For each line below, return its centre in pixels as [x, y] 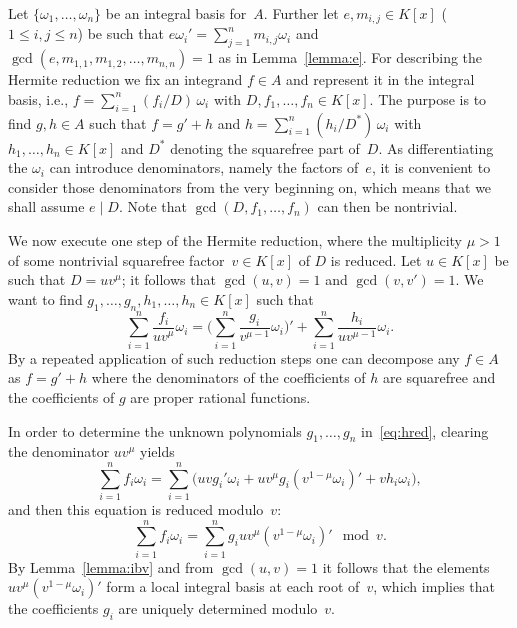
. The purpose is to [428, 98]
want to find [45, 298]
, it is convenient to [431, 167]
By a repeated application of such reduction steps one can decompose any [234, 357]
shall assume [46, 206]
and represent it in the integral [380, 79]
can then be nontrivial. [387, 206]
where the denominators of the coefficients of [228, 377]
